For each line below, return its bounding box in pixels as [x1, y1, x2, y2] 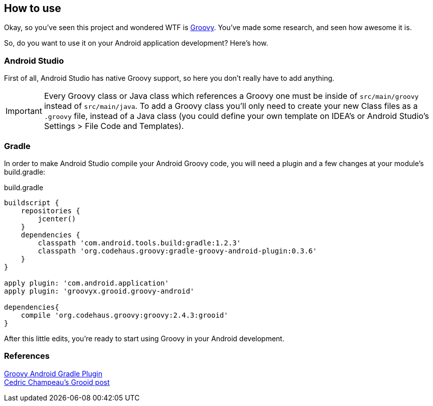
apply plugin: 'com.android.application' [4, 279, 169, 287]
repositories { [21, 206, 80, 215]
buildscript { [4, 198, 59, 207]
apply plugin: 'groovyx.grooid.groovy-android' [4, 287, 195, 295]
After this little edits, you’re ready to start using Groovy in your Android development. [4, 334, 284, 343]
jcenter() [38, 214, 76, 223]
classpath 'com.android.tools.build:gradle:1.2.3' [38, 238, 241, 247]
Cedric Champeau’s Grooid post [4, 377, 110, 386]
